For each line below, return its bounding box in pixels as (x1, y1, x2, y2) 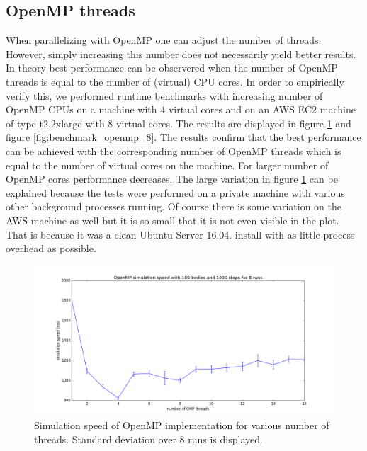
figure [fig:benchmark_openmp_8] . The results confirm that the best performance (6, 130, 361, 144)
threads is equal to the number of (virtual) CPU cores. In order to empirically (6, 74, 344, 89)
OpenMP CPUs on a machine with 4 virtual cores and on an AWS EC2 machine (6, 102, 356, 117)
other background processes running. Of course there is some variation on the (6, 199, 342, 214)
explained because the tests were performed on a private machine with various (6, 185, 345, 200)
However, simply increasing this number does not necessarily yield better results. (6, 46, 356, 61)
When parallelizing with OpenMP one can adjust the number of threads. (6, 33, 322, 47)
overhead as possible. (6, 241, 96, 256)
